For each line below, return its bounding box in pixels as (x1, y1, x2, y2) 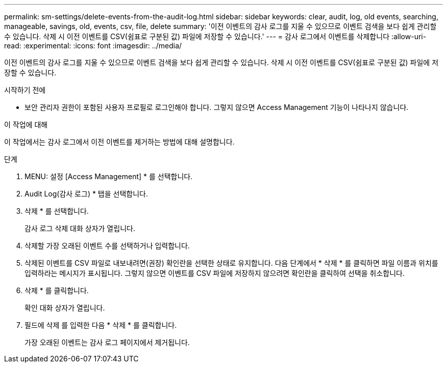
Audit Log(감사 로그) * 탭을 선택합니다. (24, 189, 148, 198)
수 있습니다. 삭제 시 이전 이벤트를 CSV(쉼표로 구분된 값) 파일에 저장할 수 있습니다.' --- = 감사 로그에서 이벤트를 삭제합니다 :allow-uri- (4, 32, 427, 41)
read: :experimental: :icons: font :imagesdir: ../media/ (4, 41, 182, 50)
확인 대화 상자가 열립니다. (24, 303, 105, 312)
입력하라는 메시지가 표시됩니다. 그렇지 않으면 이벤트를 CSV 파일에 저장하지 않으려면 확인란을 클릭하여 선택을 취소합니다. (24, 269, 405, 277)
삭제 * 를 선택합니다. (24, 207, 89, 215)
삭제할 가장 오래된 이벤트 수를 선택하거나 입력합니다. (24, 241, 190, 250)
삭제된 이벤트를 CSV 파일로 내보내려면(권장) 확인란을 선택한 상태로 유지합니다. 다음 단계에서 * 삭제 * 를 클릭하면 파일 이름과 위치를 (24, 259, 438, 267)
